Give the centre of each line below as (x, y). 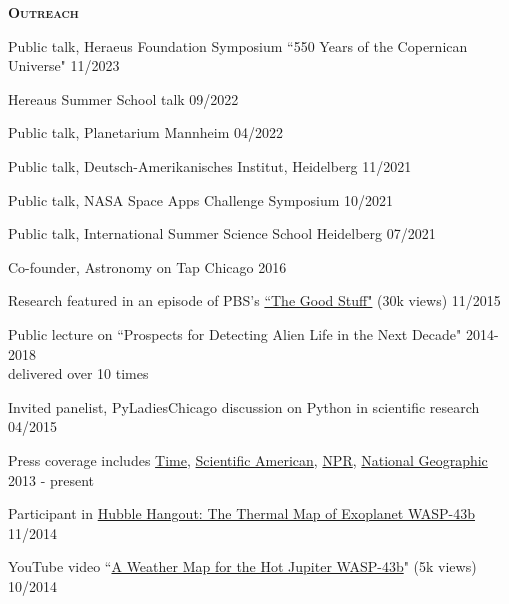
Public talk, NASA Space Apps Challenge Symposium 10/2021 (200, 199)
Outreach (43, 12)
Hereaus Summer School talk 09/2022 (123, 98)
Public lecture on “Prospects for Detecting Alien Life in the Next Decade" (235, 333)
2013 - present (51, 479)
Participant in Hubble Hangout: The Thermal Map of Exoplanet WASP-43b (242, 513)
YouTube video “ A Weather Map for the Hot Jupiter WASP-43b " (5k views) (242, 566)
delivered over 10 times (78, 373)
